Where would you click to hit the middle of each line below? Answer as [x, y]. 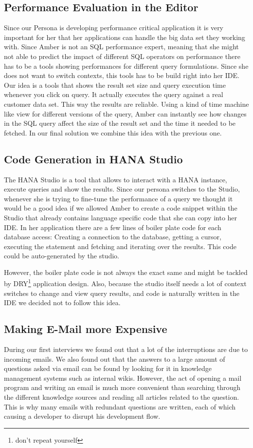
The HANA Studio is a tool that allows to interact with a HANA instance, [116, 179]
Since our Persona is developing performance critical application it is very [114, 28]
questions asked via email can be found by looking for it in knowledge [108, 368]
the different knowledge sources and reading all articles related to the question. [122, 397]
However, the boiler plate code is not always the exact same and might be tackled [126, 272]
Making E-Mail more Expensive [86, 329]
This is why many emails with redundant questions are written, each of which [120, 406]
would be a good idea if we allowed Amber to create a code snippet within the [121, 208]
